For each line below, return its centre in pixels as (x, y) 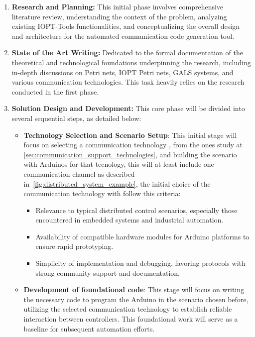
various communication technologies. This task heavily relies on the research (128, 82)
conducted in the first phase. (55, 91)
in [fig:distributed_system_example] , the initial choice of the (117, 183)
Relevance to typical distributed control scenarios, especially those (136, 210)
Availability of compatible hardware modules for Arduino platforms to (142, 236)
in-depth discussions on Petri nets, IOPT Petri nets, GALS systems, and (123, 72)
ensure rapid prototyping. (74, 246)
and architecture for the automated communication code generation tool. (123, 36)
